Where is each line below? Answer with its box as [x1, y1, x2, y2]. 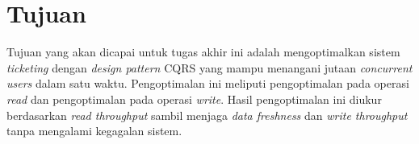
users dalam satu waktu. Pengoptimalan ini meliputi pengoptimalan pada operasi [6, 75, 409, 92]
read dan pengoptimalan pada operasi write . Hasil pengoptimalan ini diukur [6, 90, 382, 107]
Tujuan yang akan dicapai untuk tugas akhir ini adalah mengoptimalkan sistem [6, 43, 400, 60]
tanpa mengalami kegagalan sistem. [6, 122, 182, 139]
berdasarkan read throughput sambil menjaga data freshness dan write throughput [6, 106, 408, 123]
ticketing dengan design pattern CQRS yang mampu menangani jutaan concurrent [6, 59, 413, 76]
